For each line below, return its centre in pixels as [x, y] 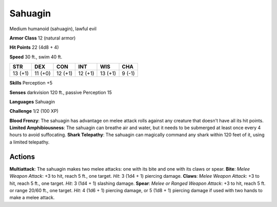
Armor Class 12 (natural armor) [43, 38]
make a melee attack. [32, 198]
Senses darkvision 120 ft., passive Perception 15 [61, 92]
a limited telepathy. [29, 142]
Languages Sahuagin [32, 101]
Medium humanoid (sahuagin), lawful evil [53, 29]
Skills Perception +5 [31, 83]
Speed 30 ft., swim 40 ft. [36, 57]
